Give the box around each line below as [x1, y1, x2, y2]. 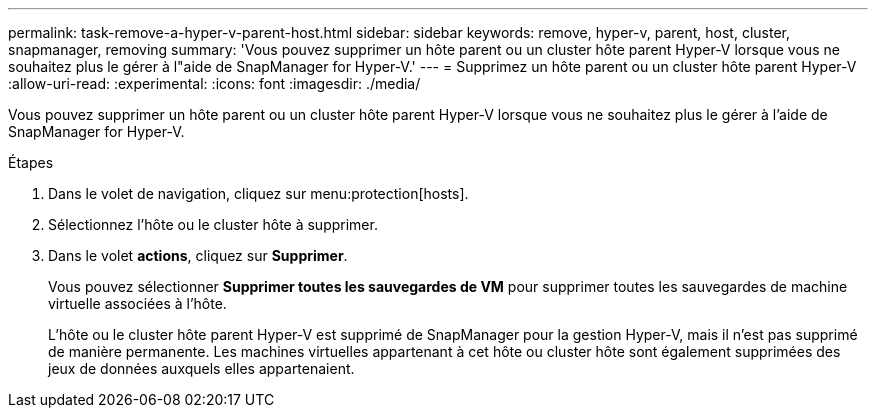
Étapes [8, 154, 54, 171]
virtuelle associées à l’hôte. [48, 295, 227, 312]
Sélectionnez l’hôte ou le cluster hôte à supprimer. [48, 216, 378, 233]
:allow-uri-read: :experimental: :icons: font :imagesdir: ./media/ [8, 75, 421, 92]
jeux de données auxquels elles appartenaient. [48, 360, 355, 377]
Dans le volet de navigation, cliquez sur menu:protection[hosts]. [48, 185, 469, 202]
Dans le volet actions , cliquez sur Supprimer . [48, 247, 348, 264]
